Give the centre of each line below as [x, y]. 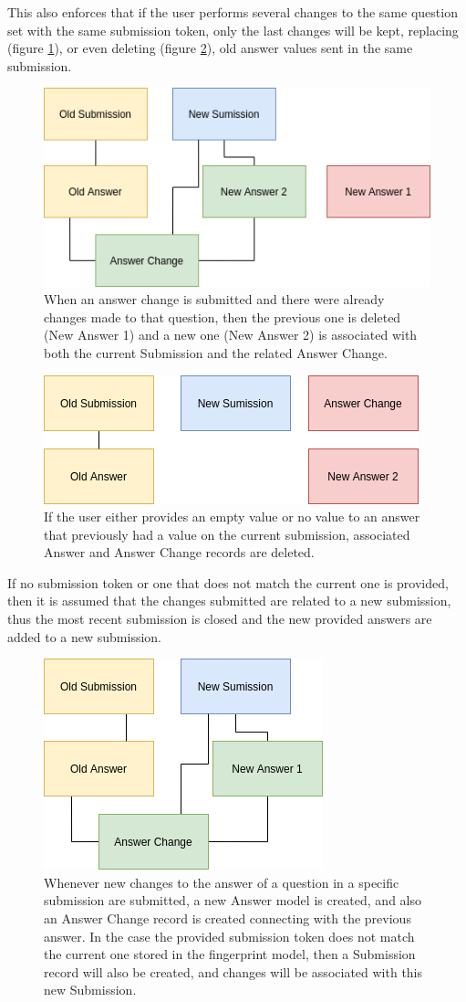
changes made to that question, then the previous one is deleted [223, 316]
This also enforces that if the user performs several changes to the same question [233, 12]
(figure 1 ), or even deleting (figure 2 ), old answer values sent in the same [210, 48]
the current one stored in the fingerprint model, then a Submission [230, 954]
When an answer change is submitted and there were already [214, 299]
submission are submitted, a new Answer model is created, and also [233, 900]
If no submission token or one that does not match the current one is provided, [228, 582]
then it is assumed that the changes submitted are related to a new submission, [229, 601]
